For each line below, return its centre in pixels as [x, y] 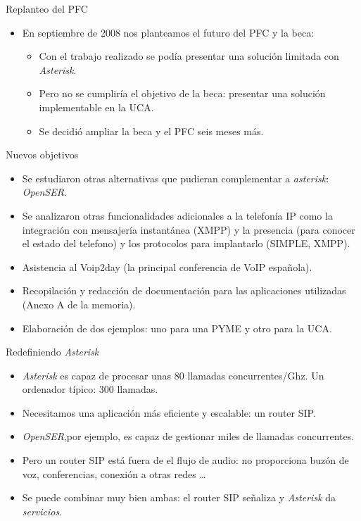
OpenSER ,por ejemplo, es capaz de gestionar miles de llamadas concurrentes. [188, 436]
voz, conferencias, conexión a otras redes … [114, 473]
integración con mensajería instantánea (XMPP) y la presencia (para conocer [189, 229]
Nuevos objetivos [42, 155]
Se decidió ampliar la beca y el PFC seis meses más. [151, 131]
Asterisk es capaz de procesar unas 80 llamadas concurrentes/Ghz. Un [173, 375]
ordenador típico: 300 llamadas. [90, 389]
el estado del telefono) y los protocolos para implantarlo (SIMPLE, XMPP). [186, 243]
